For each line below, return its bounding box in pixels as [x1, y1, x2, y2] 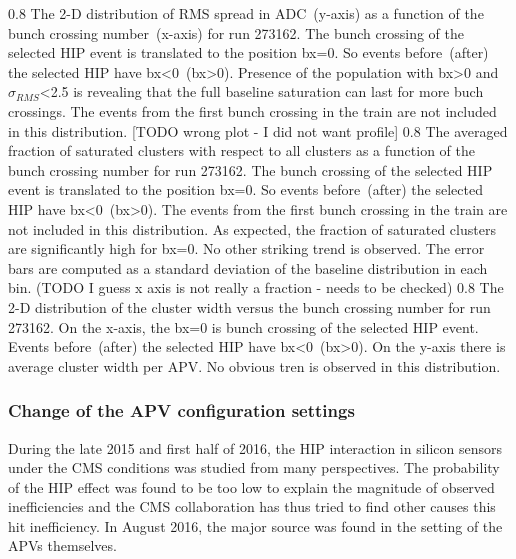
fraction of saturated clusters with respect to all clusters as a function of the [8, 140, 475, 161]
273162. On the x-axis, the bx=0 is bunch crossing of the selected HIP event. [8, 316, 479, 337]
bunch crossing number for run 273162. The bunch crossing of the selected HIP [8, 159, 493, 180]
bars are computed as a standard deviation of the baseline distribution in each [8, 257, 488, 278]
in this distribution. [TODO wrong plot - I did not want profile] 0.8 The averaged [8, 120, 508, 141]
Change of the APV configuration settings [8, 398, 355, 423]
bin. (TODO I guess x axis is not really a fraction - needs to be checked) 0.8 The [8, 277, 504, 298]
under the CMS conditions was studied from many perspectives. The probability [8, 457, 500, 478]
